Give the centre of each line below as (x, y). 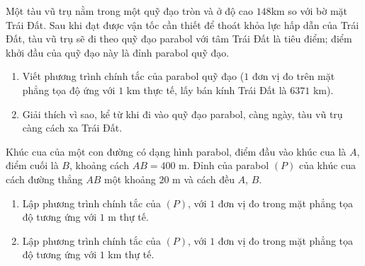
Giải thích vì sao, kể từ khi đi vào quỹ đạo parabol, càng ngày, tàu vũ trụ (182, 114)
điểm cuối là (32, 165)
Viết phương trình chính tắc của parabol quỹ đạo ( (133, 76)
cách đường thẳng (44, 179)
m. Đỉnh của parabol (224, 165)
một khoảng (130, 179)
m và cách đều (203, 179)
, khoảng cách (99, 165)
